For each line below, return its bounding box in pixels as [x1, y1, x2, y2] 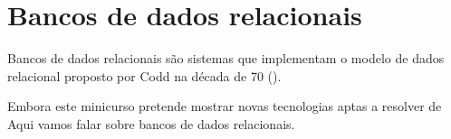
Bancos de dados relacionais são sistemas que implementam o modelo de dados [7, 49, 445, 68]
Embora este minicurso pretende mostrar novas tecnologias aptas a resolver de [7, 97, 442, 116]
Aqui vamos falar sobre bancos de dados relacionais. [7, 114, 295, 133]
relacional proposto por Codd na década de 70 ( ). [7, 66, 282, 85]
